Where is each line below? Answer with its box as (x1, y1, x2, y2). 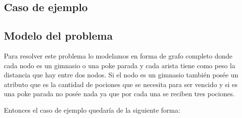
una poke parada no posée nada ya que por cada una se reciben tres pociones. (4, 88, 235, 99)
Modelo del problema (4, 28, 113, 43)
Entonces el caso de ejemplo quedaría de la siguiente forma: (4, 104, 181, 115)
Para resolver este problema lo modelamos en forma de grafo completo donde (4, 50, 232, 60)
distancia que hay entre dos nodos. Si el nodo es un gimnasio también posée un (4, 70, 239, 80)
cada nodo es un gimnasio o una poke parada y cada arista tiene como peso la (4, 60, 235, 70)
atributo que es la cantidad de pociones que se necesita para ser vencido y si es (4, 79, 238, 89)
